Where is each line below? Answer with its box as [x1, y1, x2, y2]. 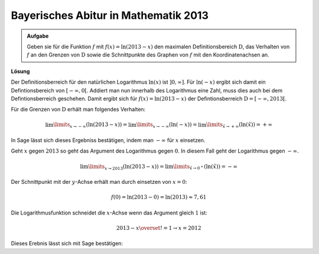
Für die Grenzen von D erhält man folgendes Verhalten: [11, 106, 146, 113]
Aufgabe [27, 32, 49, 39]
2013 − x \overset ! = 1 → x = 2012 [116, 225, 201, 231]
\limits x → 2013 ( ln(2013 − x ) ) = [88, 163, 165, 171]
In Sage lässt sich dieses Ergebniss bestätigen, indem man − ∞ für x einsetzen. [11, 137, 206, 144]
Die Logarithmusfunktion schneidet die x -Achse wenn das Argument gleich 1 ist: [11, 209, 208, 216]
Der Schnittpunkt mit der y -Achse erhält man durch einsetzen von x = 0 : [11, 179, 187, 186]
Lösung [11, 68, 30, 75]
